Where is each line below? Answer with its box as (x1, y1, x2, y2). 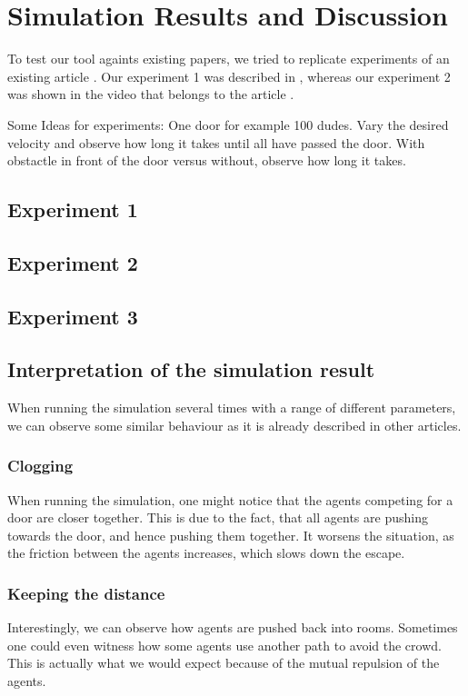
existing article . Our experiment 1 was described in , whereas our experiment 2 (7, 66, 451, 85)
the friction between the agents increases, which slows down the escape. (7, 543, 405, 562)
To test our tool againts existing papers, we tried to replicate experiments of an (7, 49, 450, 68)
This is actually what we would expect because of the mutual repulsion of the (7, 653, 440, 672)
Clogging (7, 454, 74, 477)
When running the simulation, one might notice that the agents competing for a (7, 490, 453, 509)
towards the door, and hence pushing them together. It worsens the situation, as (7, 525, 454, 544)
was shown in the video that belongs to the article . (7, 85, 294, 104)
